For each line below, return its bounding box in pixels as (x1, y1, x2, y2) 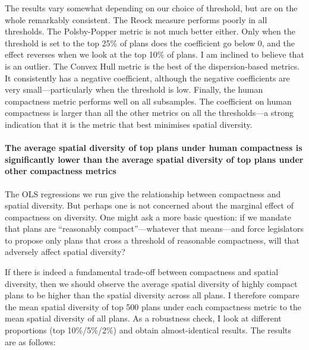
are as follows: (5, 335, 56, 348)
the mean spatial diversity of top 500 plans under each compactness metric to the (5, 300, 302, 313)
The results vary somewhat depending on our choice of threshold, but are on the (5, 2, 298, 14)
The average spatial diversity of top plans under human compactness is (5, 141, 302, 154)
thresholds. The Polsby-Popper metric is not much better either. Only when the (5, 25, 295, 37)
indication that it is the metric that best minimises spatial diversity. (5, 118, 253, 130)
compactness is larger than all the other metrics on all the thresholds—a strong (5, 106, 294, 119)
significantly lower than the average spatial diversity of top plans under (5, 153, 304, 165)
